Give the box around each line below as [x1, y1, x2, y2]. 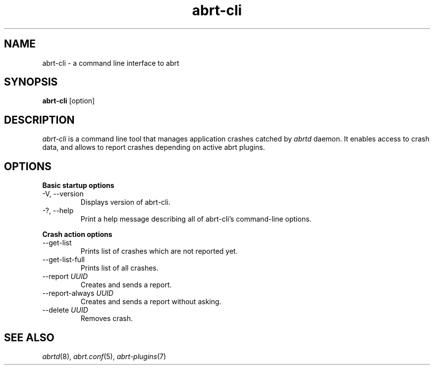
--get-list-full [42, 255, 85, 264]
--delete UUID [42, 306, 88, 315]
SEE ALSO [4, 331, 54, 344]
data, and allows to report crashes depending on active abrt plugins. [42, 143, 265, 152]
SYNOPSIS [4, 76, 58, 89]
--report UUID [42, 272, 88, 281]
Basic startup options [42, 181, 114, 190]
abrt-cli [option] [42, 96, 95, 105]
